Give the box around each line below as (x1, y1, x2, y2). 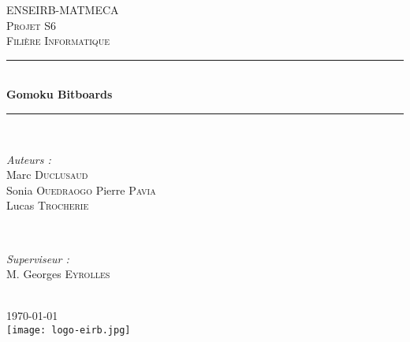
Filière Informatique (6, 32, 110, 49)
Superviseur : (6, 250, 69, 266)
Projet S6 (6, 17, 57, 33)
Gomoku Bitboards (6, 86, 113, 102)
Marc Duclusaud (6, 166, 88, 183)
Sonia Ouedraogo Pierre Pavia (6, 181, 156, 198)
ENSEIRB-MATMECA (6, 2, 119, 17)
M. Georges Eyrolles (6, 266, 110, 282)
